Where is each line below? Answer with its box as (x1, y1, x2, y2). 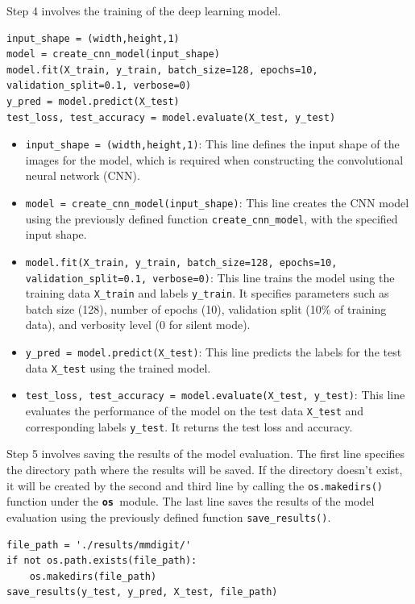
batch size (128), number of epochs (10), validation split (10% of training (25, 300, 387, 317)
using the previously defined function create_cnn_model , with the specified (25, 210, 398, 227)
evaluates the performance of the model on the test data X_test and (25, 402, 364, 419)
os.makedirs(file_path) (29, 570, 157, 582)
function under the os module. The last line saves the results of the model (6, 493, 375, 510)
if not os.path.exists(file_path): (6, 555, 197, 567)
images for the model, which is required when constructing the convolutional (25, 151, 404, 168)
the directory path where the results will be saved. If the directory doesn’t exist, (6, 460, 403, 477)
